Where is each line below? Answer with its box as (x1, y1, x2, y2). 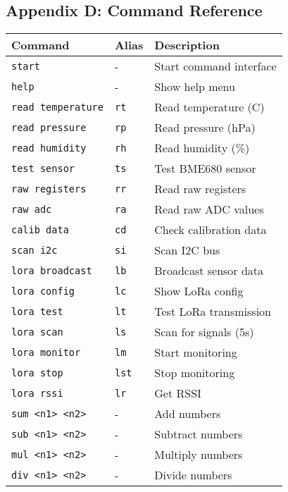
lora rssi (11, 387, 63, 399)
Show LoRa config (154, 283, 244, 300)
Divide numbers (154, 467, 232, 484)
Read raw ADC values (154, 201, 264, 218)
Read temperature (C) (154, 99, 265, 116)
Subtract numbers (154, 426, 243, 443)
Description (154, 37, 220, 54)
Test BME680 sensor (154, 160, 256, 177)
